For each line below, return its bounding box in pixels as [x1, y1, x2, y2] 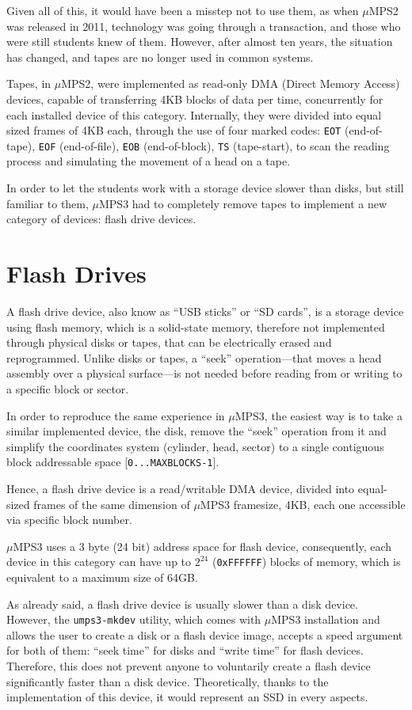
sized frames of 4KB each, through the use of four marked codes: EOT [6, 122, 341, 139]
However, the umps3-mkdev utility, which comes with [6, 611, 261, 628]
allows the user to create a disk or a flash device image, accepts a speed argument [6, 626, 403, 643]
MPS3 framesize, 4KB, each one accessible [200, 495, 406, 512]
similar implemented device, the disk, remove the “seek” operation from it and [6, 423, 387, 439]
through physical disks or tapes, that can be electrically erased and [6, 334, 332, 351]
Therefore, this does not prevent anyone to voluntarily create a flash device [6, 658, 371, 674]
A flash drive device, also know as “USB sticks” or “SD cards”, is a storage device [6, 302, 404, 319]
